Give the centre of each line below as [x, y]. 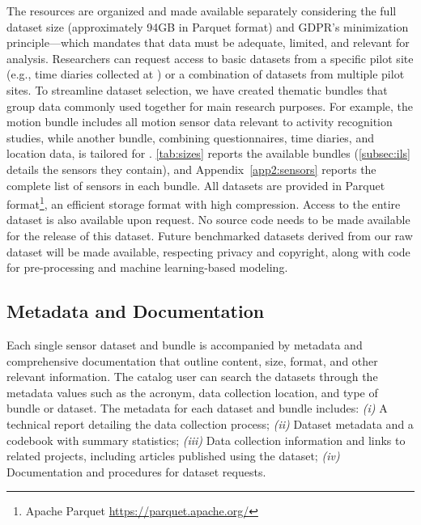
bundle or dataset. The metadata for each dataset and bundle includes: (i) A [197, 408]
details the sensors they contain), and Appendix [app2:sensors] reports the [191, 169]
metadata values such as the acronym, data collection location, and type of [192, 392]
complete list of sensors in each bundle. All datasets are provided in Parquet [196, 185]
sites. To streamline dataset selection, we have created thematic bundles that [197, 89]
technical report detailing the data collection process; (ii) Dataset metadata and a [210, 423]
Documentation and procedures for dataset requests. [136, 471]
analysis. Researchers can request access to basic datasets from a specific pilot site [210, 58]
